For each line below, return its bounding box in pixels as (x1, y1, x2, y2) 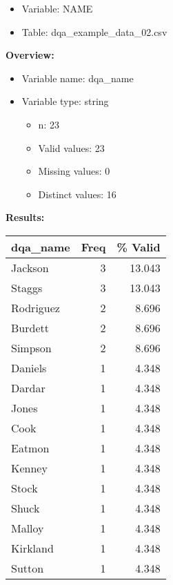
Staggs (11, 279, 43, 296)
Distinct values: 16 (38, 186, 116, 201)
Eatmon (11, 439, 50, 456)
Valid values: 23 (38, 140, 105, 155)
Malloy (11, 519, 44, 536)
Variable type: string (21, 94, 109, 108)
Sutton (11, 559, 44, 576)
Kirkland (11, 539, 54, 556)
